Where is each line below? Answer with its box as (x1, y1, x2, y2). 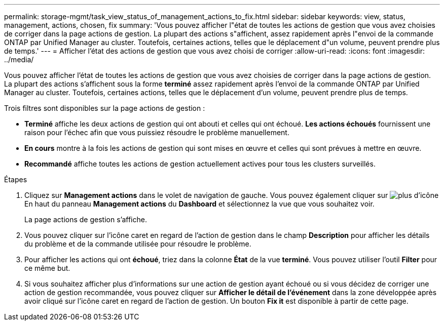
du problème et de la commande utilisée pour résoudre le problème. (24, 239, 251, 248)
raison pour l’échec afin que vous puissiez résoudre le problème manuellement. (24, 128, 289, 137)
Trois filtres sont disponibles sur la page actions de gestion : (4, 104, 205, 112)
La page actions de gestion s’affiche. (24, 215, 147, 224)
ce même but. (24, 264, 70, 272)
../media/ (4, 55, 34, 64)
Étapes (4, 175, 27, 184)
